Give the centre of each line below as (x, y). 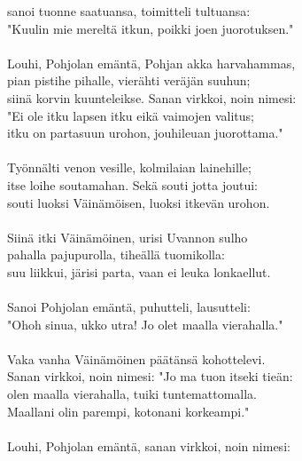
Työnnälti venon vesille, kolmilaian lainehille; (129, 167)
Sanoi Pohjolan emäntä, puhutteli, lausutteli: (129, 307)
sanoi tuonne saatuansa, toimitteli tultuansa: (129, 11)
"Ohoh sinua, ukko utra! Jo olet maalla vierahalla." (145, 324)
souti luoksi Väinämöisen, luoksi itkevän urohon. (139, 202)
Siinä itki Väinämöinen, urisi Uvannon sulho (128, 237)
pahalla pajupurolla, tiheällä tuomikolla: (116, 254)
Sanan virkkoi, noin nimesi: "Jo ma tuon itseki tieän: (150, 376)
